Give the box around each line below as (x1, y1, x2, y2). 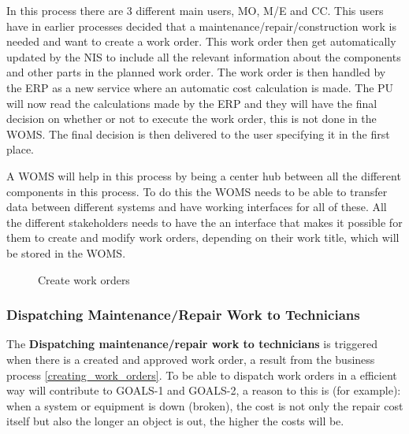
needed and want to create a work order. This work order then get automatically (6, 33, 396, 50)
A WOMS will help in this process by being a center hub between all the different (6, 167, 401, 184)
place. (6, 141, 34, 158)
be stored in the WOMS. (6, 244, 126, 261)
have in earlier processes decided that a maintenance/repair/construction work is (6, 17, 396, 34)
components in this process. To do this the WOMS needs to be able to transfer (6, 183, 388, 199)
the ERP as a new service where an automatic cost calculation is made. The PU (6, 79, 394, 95)
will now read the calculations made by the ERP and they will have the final (6, 95, 377, 111)
